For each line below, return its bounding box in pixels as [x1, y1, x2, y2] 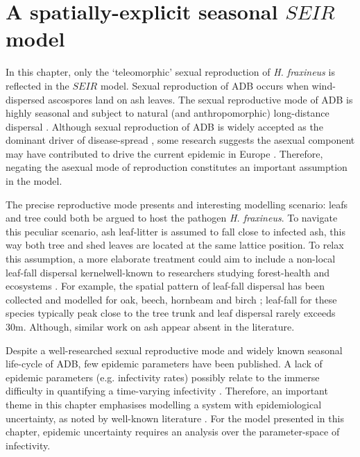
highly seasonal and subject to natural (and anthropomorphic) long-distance [6, 106, 329, 120]
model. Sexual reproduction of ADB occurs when [100, 78, 309, 92]
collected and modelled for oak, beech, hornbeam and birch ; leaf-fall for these [6, 292, 337, 306]
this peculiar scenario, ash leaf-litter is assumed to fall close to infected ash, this [6, 224, 345, 238]
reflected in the [6, 78, 69, 92]
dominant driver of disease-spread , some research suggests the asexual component [6, 133, 355, 147]
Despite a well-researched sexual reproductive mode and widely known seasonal [6, 342, 343, 357]
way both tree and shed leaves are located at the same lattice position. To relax [6, 238, 344, 252]
